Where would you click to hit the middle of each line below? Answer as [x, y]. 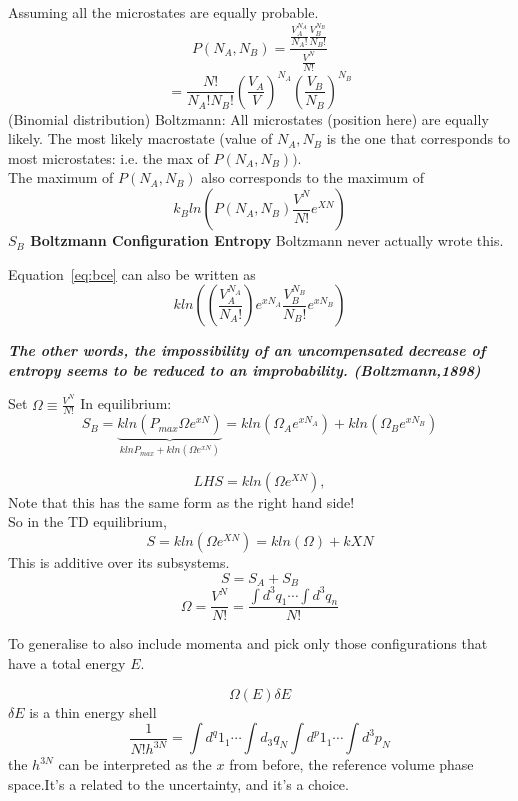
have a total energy [67, 662]
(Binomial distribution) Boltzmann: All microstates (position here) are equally [248, 118]
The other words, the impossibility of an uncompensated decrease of [247, 350]
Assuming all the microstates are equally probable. [163, 12]
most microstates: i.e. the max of [108, 157]
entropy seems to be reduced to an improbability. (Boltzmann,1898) [244, 369]
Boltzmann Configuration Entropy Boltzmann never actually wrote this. [267, 240]
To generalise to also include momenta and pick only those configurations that [248, 643]
